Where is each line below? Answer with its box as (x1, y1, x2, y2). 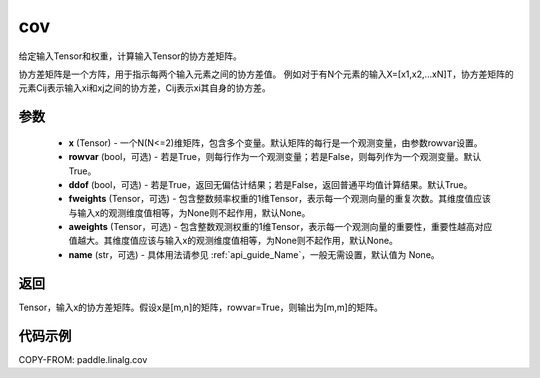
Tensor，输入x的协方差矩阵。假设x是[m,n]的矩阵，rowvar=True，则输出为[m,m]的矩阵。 (18, 301, 384, 313)
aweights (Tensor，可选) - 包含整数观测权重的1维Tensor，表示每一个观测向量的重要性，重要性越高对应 (68, 221, 493, 233)
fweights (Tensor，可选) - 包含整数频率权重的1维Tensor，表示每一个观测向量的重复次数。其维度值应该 (68, 193, 492, 205)
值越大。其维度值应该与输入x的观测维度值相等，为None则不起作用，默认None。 (68, 235, 399, 247)
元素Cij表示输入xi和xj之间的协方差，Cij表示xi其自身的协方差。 (18, 82, 272, 94)
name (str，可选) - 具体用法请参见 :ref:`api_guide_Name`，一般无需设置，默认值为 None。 (68, 248, 440, 260)
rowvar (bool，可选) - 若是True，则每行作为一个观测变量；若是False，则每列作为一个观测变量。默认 (68, 151, 482, 163)
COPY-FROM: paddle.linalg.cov (18, 353, 148, 365)
